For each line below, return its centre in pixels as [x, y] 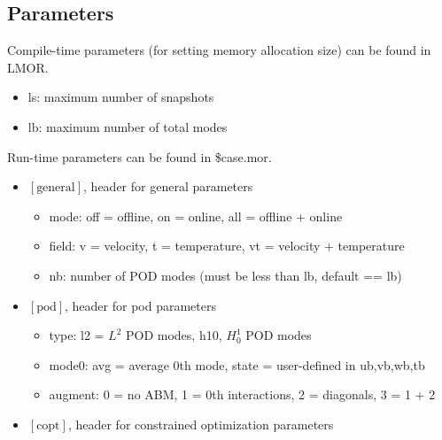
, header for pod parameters [140, 305]
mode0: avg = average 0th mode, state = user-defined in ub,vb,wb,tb [237, 364]
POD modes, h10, [174, 335]
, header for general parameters [168, 186]
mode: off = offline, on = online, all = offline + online [196, 216]
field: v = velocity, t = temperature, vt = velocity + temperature [227, 246]
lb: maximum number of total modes [128, 126]
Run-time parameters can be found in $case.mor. [140, 156]
